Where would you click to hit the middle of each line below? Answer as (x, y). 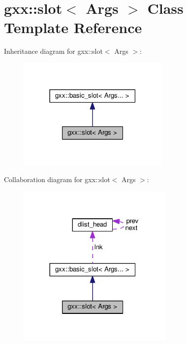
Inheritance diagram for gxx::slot (53, 51)
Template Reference (73, 27)
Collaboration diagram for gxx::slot (57, 179)
